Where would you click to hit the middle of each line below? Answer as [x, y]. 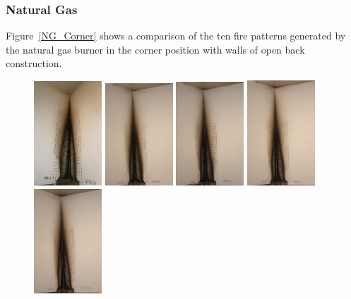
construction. [34, 63]
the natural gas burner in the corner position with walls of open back [155, 49]
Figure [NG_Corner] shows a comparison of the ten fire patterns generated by [176, 36]
